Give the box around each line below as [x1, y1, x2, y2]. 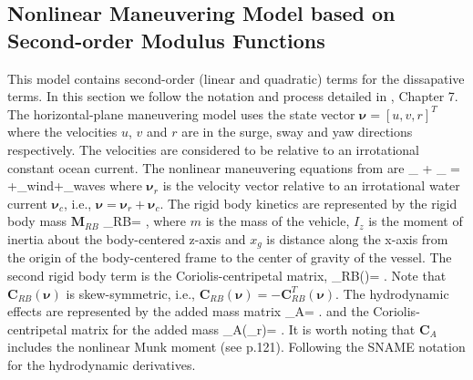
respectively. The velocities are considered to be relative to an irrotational [7, 139, 419, 159]
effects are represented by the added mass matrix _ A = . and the [7, 302, 369, 321]
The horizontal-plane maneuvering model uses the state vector [7, 104, 355, 123]
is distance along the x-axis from [266, 229, 448, 248]
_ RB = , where [103, 211, 187, 231]
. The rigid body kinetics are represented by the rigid [159, 193, 458, 212]
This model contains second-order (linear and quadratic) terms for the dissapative [7, 68, 465, 87]
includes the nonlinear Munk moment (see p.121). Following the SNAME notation [7, 337, 466, 356]
